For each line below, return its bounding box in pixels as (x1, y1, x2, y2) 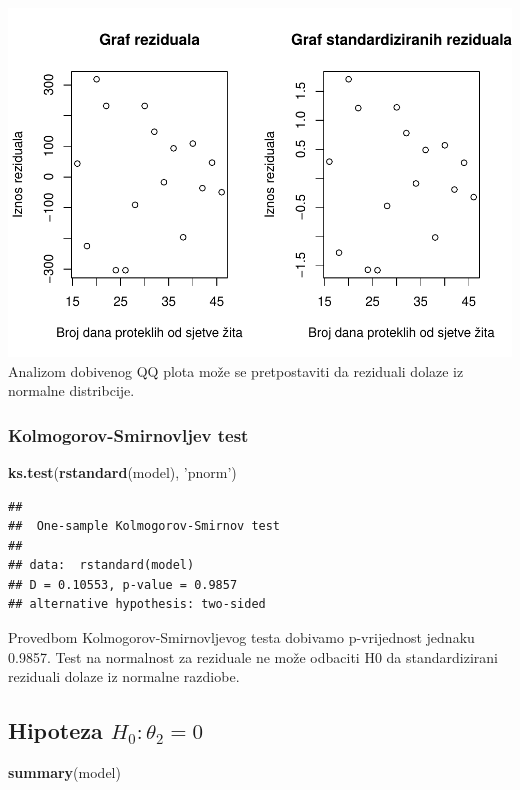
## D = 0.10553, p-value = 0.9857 (8, 577, 238, 592)
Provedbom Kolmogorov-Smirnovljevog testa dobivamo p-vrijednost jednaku (8, 627, 475, 648)
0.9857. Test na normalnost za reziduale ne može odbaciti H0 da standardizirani (8, 646, 498, 667)
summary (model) (8, 762, 121, 783)
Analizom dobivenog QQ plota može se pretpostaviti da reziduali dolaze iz (8, 360, 464, 381)
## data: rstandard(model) (8, 558, 195, 573)
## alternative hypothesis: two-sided (8, 597, 266, 612)
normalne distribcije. (8, 380, 135, 401)
